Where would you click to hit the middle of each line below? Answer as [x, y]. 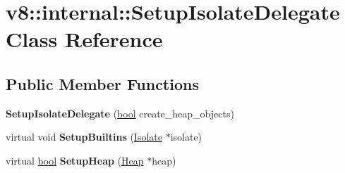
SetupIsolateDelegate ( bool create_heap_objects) [120, 113]
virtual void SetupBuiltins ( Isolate [84, 137]
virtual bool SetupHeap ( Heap [75, 160]
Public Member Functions [102, 83]
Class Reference [84, 39]
